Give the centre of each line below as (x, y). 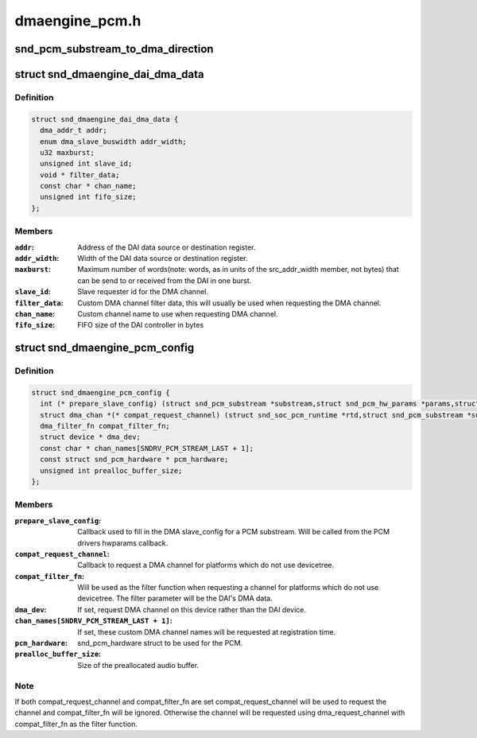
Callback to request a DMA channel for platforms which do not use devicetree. (206, 565)
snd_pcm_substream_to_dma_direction (114, 49)
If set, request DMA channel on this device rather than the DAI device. (192, 609)
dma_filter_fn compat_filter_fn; (105, 426)
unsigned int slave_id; (86, 164)
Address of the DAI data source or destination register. (167, 247)
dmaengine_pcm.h (78, 21)
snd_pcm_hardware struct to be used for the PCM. (160, 643)
